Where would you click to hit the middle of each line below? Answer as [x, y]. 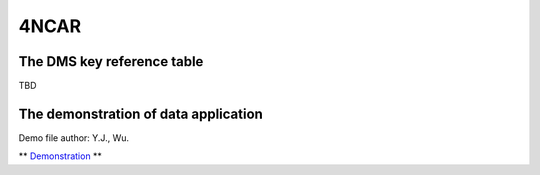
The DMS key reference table [111, 61]
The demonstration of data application [141, 113]
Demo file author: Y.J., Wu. [74, 137]
